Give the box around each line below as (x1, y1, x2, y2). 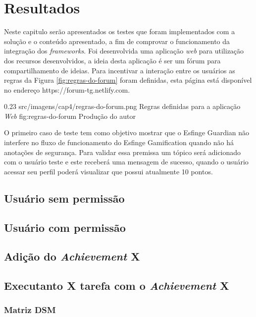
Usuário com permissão (4, 219, 126, 235)
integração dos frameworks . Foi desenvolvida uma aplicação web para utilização (4, 46, 244, 56)
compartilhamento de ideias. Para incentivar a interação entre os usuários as (4, 65, 235, 75)
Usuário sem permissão (4, 190, 125, 206)
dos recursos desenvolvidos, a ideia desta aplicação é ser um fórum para (4, 55, 221, 65)
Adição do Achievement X (4, 249, 140, 264)
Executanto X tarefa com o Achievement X (4, 278, 229, 293)
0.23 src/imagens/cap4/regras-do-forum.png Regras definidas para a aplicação (4, 101, 241, 111)
